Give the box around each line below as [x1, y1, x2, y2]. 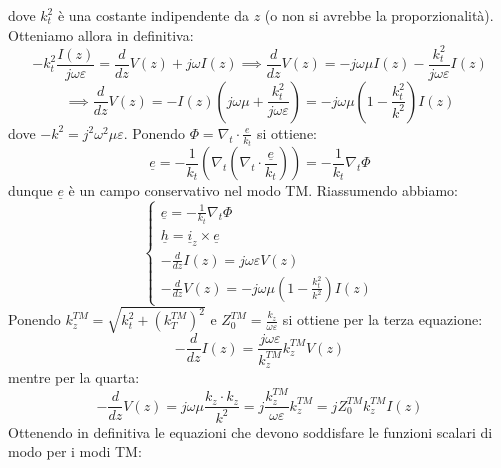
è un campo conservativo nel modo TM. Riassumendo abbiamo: [68, 180, 458, 201]
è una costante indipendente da [57, 5, 249, 25]
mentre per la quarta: [8, 367, 140, 388]
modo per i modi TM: [8, 441, 142, 462]
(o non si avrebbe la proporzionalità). [264, 5, 494, 25]
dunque [8, 180, 53, 201]
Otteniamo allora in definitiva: [8, 24, 194, 45]
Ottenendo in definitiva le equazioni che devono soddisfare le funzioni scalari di [8, 421, 493, 442]
